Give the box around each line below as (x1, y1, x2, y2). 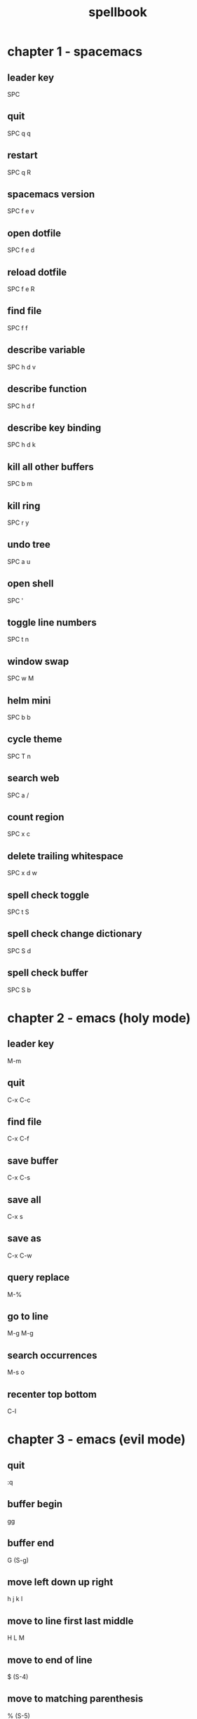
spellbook (88, 4, 147, 20)
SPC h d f (7, 401, 35, 410)
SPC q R (7, 168, 32, 176)
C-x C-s (7, 1173, 30, 1182)
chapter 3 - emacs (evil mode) (7, 1431, 186, 1448)
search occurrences (7, 1349, 97, 1361)
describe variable (7, 344, 86, 356)
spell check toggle (7, 889, 90, 901)
